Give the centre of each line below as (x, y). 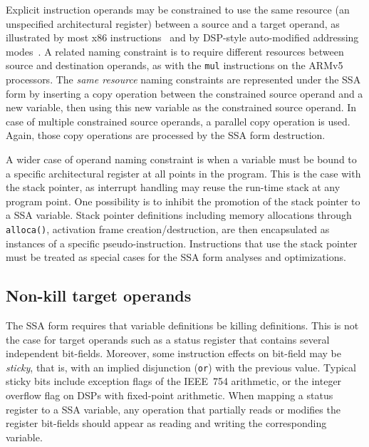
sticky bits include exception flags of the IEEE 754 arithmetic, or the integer (174, 381)
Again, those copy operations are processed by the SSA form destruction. (166, 135)
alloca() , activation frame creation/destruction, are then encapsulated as (168, 228)
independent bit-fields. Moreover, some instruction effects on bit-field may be (173, 353)
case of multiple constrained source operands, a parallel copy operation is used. (178, 121)
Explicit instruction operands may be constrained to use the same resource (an (178, 9)
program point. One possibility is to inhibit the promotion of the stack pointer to (183, 201)
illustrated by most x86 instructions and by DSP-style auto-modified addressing (182, 37)
